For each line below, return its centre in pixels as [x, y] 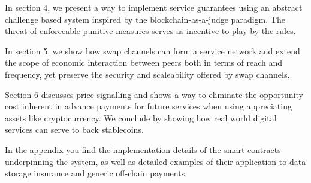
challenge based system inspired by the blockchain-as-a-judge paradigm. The [145, 19]
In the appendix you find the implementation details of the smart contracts [143, 149]
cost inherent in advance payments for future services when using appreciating [148, 106]
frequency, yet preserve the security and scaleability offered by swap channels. [147, 74]
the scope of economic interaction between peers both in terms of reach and [144, 62]
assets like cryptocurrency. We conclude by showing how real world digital [141, 118]
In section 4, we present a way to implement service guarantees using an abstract [154, 7]
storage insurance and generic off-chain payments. [96, 173]
